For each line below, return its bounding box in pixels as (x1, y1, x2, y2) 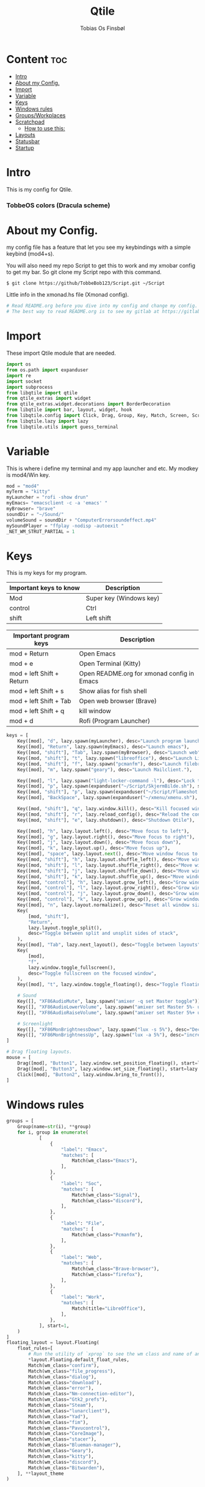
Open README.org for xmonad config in (79, 670, 194, 678)
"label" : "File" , (60, 1220, 105, 1227)
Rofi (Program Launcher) (79, 717, 151, 725)
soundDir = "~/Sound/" (6, 511, 64, 517)
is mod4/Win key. (6, 471, 50, 478)
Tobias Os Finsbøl (80, 24, 125, 32)
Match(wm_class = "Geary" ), (28, 1448, 95, 1454)
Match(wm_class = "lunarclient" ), (28, 1408, 111, 1414)
